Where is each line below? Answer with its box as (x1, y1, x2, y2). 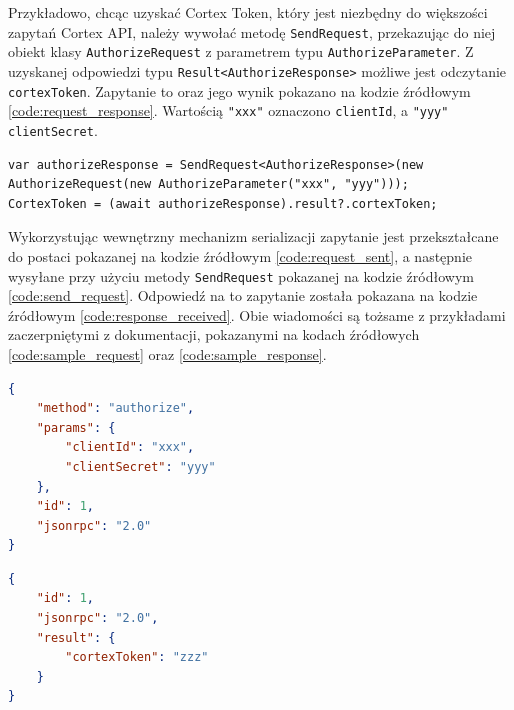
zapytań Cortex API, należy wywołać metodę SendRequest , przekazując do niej (8, 21, 496, 42)
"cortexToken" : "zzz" (65, 650, 209, 665)
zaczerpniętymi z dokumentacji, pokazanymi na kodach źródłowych (8, 324, 420, 345)
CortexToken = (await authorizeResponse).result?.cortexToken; (8, 196, 438, 211)
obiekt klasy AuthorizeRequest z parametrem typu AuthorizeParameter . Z (8, 41, 474, 62)
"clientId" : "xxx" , (65, 440, 195, 455)
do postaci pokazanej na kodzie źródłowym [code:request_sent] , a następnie (8, 245, 472, 266)
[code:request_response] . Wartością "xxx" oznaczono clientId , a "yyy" (8, 100, 449, 121)
